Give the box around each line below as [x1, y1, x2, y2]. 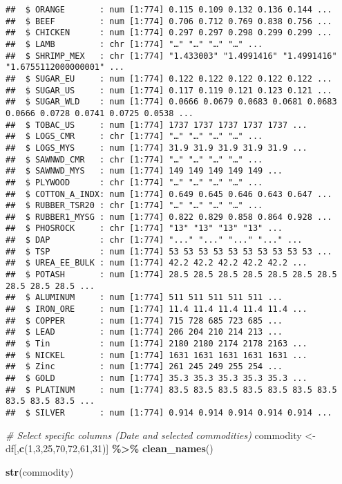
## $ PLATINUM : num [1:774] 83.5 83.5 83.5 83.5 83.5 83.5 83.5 [6, 384, 337, 395]
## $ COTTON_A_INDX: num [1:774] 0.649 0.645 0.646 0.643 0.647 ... [6, 189, 332, 199]
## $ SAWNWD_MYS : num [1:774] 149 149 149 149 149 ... [6, 166, 283, 176]
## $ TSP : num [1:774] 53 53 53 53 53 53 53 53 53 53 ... [6, 246, 332, 257]
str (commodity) [6, 464, 74, 478]
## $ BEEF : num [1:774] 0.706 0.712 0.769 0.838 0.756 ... [6, 16, 332, 26]
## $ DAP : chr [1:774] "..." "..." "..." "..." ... [6, 235, 303, 245]
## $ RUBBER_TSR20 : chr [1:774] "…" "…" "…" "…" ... [6, 201, 263, 211]
